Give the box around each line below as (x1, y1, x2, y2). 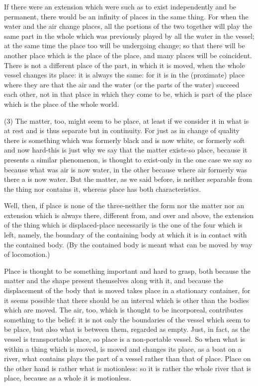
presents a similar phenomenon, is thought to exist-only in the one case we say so (4, 154, 252, 164)
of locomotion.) (4, 249, 50, 259)
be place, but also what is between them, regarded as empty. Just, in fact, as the (4, 324, 250, 334)
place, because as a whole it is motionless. (4, 373, 131, 383)
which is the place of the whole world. (4, 98, 119, 109)
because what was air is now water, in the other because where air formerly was (4, 164, 248, 174)
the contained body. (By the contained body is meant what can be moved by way (4, 239, 253, 249)
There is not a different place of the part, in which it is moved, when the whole (4, 60, 245, 70)
